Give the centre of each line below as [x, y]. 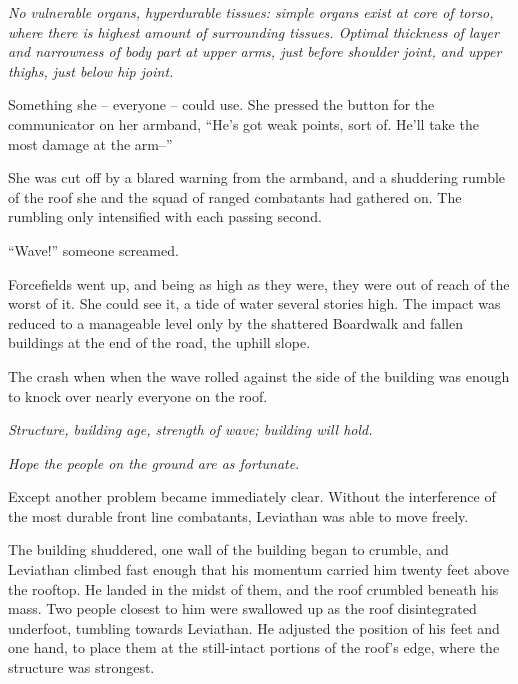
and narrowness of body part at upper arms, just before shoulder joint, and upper [255, 51]
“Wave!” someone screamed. [93, 249]
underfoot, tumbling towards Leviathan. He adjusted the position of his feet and [254, 627]
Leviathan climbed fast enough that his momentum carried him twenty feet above [258, 569]
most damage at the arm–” [90, 143]
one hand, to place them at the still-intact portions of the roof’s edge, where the [254, 647]
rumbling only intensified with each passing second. [165, 216]
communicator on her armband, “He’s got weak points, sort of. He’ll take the [243, 123]
